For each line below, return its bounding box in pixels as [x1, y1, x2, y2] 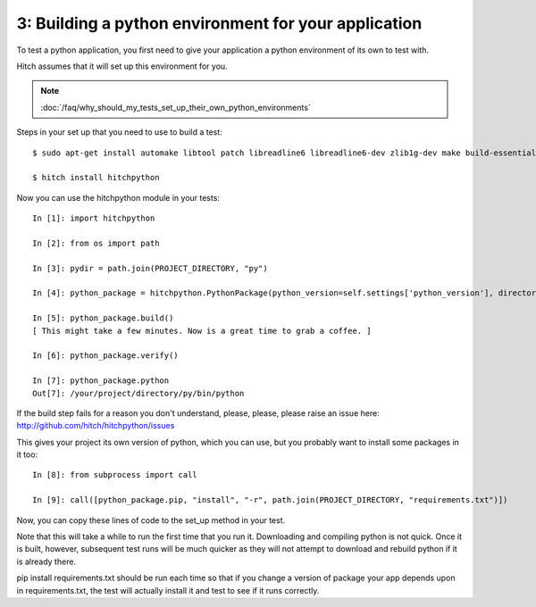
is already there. [16, 556, 76, 567]
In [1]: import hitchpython [32, 213, 155, 223]
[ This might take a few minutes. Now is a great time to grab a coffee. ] [32, 326, 372, 336]
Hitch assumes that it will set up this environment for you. [16, 61, 228, 71]
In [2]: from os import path [32, 237, 160, 248]
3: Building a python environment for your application [16, 13, 423, 33]
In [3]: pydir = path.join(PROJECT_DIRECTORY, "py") [32, 263, 268, 273]
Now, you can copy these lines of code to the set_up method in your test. [16, 514, 286, 526]
